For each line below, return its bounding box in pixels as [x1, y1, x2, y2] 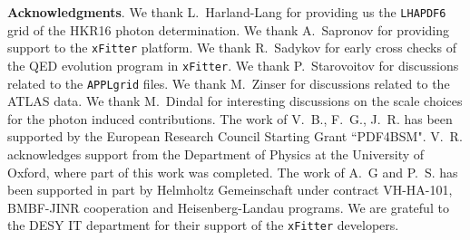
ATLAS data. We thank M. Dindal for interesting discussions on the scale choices [7, 91, 463, 110]
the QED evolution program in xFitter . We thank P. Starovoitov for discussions [7, 55, 459, 74]
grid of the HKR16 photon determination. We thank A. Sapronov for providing [7, 20, 449, 39]
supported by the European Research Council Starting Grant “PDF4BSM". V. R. [7, 127, 463, 146]
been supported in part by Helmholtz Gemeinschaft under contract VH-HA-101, [7, 180, 453, 199]
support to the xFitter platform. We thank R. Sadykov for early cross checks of [7, 38, 456, 57]
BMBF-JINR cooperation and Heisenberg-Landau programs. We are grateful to [7, 197, 449, 216]
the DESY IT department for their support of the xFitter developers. [7, 216, 399, 235]
